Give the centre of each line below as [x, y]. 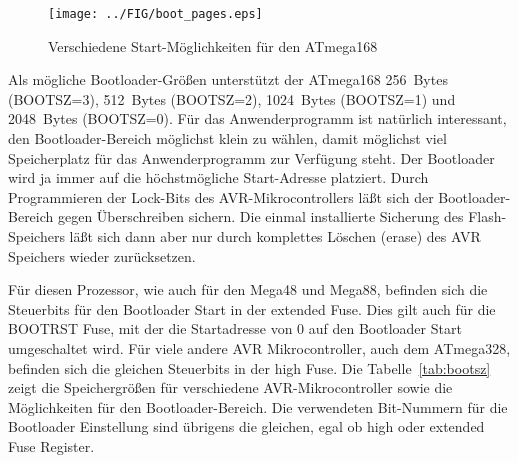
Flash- [487, 216]
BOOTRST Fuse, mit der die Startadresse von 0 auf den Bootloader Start [235, 328]
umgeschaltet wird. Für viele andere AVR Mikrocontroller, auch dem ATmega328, [259, 347]
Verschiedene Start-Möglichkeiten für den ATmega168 [213, 45]
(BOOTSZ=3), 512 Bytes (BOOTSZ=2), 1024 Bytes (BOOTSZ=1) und [232, 98]
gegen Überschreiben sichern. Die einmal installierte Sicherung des [260, 216]
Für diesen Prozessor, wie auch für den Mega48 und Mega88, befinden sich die [248, 289]
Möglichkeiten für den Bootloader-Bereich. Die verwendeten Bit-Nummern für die [258, 406]
